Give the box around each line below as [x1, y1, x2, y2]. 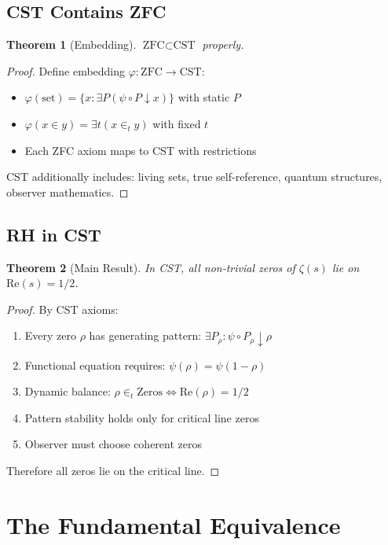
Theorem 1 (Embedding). [6, 36, 137, 53]
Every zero [24, 327, 77, 344]
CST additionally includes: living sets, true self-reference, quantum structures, [6, 168, 383, 185]
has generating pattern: [89, 327, 202, 344]
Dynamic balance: [24, 383, 111, 400]
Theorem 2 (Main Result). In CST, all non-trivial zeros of [6, 259, 295, 275]
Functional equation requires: [24, 356, 166, 373]
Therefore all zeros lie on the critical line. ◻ [6, 462, 220, 478]
